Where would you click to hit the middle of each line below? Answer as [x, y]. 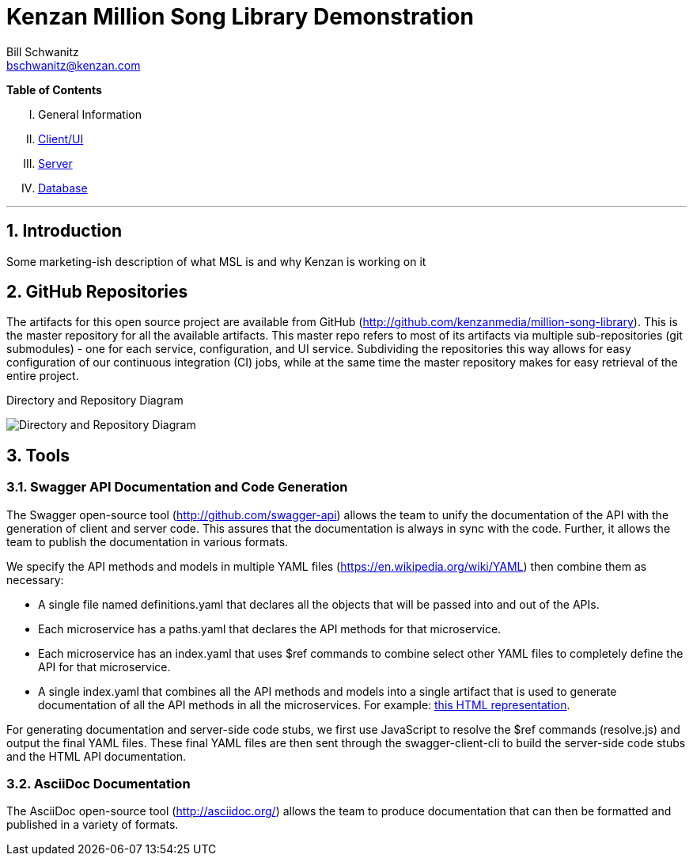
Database [63, 188]
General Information [90, 114]
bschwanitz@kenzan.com [74, 65]
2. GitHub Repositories [97, 292]
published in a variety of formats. [93, 825]
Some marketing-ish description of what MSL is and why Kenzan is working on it [216, 261]
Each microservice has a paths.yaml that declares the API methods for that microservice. [270, 628]
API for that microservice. [104, 666]
